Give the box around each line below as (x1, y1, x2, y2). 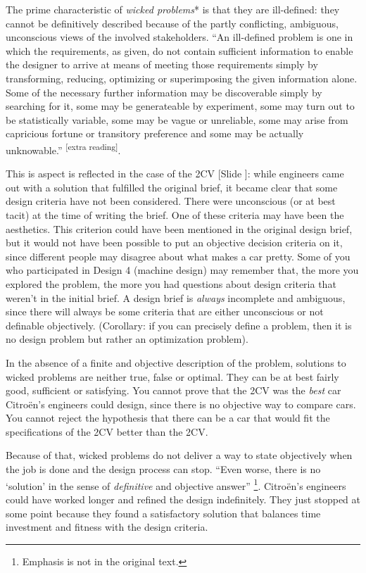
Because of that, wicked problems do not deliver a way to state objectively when (6, 448, 353, 462)
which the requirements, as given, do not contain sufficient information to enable (6, 43, 353, 58)
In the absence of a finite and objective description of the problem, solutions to (6, 355, 346, 370)
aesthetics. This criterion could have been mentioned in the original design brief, (6, 221, 353, 236)
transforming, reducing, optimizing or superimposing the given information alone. (6, 70, 358, 85)
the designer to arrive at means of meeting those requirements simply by (6, 57, 318, 72)
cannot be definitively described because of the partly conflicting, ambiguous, (6, 15, 339, 30)
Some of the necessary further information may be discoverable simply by (6, 84, 322, 99)
